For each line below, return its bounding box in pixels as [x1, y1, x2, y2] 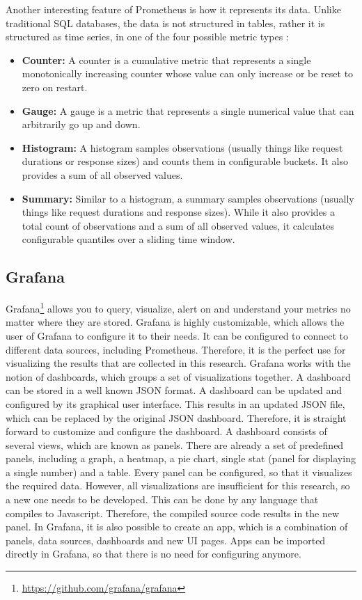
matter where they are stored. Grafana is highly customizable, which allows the [6, 315, 345, 329]
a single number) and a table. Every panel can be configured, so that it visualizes [6, 464, 352, 479]
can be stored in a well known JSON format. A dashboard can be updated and [6, 383, 343, 397]
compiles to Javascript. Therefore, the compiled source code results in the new [6, 505, 340, 520]
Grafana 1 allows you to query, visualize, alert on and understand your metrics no [6, 299, 351, 315]
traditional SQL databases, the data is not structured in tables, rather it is [6, 15, 325, 30]
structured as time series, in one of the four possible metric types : [6, 29, 289, 44]
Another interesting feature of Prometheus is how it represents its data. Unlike [6, 2, 341, 16]
